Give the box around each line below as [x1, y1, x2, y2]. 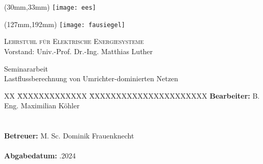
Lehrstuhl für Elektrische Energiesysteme [4, 36, 144, 46]
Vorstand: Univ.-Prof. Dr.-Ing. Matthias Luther [4, 45, 153, 56]
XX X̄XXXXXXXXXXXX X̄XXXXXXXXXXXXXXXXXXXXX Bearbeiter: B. [4, 90, 260, 101]
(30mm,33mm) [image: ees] [4, 2, 96, 12]
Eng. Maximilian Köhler [4, 100, 80, 111]
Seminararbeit [4, 63, 49, 74]
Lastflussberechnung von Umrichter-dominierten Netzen [4, 73, 178, 84]
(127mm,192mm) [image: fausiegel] [4, 18, 125, 29]
